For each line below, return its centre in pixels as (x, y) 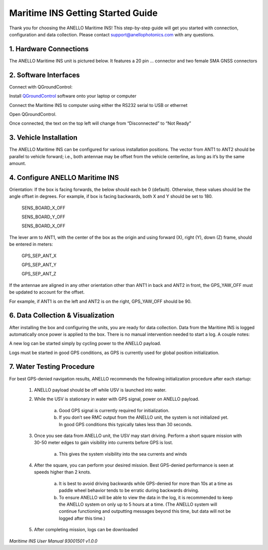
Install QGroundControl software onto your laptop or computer (73, 96)
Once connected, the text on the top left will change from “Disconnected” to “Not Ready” (100, 123)
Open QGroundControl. (33, 114)
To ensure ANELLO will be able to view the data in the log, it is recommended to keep (146, 497)
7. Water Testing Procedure (52, 367)
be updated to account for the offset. (47, 292)
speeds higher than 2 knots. (63, 472)
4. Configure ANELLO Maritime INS (64, 177)
